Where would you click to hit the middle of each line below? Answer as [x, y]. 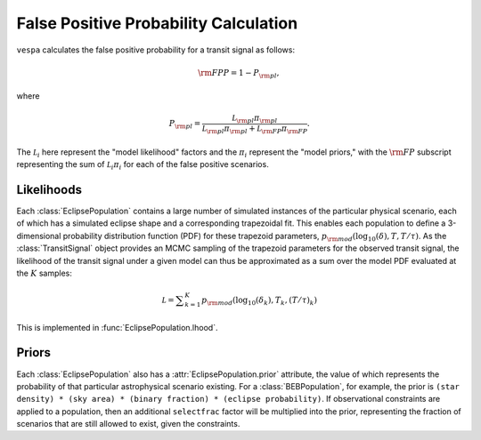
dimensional [39, 236]
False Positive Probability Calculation [157, 23]
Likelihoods [49, 190]
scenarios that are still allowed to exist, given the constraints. [128, 424]
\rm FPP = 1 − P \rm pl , [238, 74]
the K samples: [45, 273]
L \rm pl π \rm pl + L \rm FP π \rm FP [254, 130]
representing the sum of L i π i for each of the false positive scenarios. [143, 165]
